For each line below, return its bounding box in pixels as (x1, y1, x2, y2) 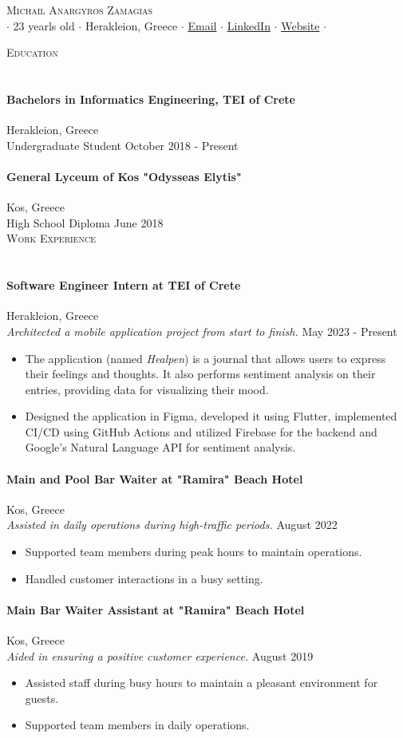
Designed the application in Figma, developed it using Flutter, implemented (25, 408, 397, 424)
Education (6, 44, 58, 61)
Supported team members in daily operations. (25, 716, 250, 733)
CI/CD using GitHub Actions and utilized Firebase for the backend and (25, 423, 377, 440)
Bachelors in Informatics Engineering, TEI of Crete (6, 90, 295, 107)
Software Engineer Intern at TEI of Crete (6, 277, 241, 294)
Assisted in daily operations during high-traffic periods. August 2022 (6, 516, 338, 533)
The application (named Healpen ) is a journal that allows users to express (25, 349, 386, 366)
